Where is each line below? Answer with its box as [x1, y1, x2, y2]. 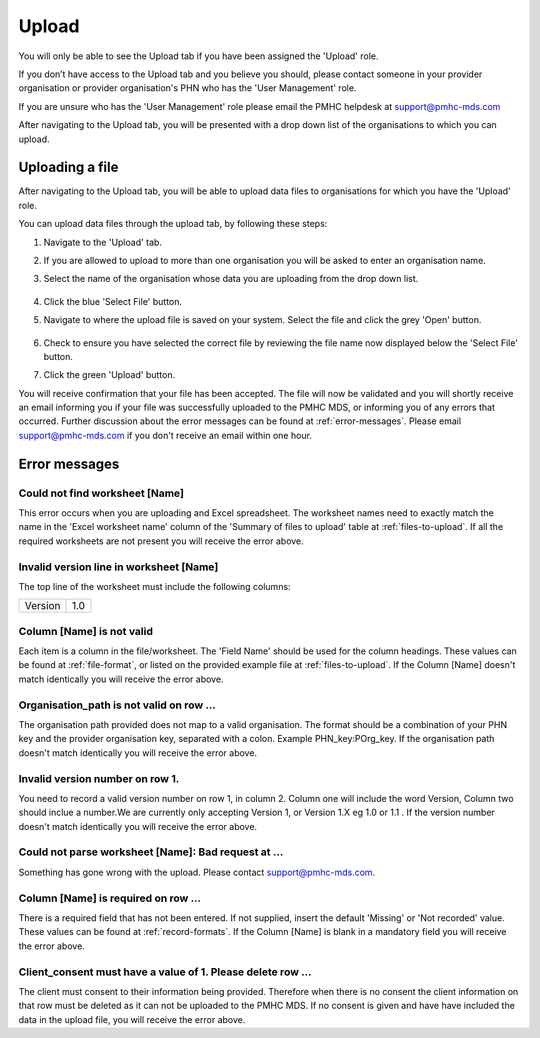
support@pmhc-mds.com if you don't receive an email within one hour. [18, 429, 312, 441]
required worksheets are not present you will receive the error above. [18, 535, 304, 547]
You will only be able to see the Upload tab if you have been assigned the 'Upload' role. [18, 50, 379, 62]
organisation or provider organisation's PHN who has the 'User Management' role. [18, 82, 357, 94]
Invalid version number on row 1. [18, 771, 180, 785]
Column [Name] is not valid [18, 624, 154, 638]
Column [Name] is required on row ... [18, 891, 202, 905]
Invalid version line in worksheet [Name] [18, 560, 219, 574]
